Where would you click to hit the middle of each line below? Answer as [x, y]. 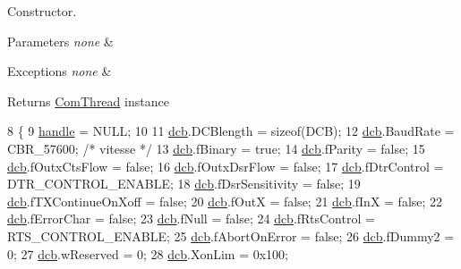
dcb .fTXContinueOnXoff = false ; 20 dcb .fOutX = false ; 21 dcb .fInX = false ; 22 [225, 201]
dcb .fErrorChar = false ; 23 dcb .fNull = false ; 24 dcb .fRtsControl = [191, 219]
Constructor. [42, 11]
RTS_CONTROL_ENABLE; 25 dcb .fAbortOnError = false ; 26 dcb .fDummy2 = [231, 235]
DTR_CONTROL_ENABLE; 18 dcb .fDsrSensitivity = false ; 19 [184, 184]
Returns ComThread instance [88, 101]
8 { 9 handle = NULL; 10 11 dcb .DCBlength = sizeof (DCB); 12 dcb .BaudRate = [231, 131]
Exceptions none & [60, 71]
